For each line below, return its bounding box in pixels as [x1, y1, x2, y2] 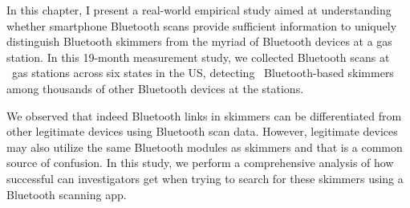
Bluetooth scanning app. [6, 186, 127, 202]
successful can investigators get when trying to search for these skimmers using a [6, 169, 404, 186]
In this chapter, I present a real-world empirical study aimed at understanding [6, 2, 392, 18]
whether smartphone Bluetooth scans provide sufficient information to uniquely [6, 17, 397, 34]
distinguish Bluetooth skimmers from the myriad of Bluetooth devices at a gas [6, 33, 392, 50]
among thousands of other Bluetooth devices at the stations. [6, 80, 304, 96]
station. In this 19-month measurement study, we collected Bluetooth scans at [6, 48, 390, 65]
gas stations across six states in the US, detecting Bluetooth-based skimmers [11, 64, 394, 81]
